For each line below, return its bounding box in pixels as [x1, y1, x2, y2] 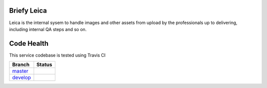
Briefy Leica [9, 6, 47, 15]
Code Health [9, 39, 49, 48]
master [12, 68, 29, 75]
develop [12, 74, 31, 81]
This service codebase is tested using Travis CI [9, 52, 106, 58]
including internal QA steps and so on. [9, 26, 87, 32]
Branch [12, 61, 30, 68]
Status [36, 61, 52, 68]
